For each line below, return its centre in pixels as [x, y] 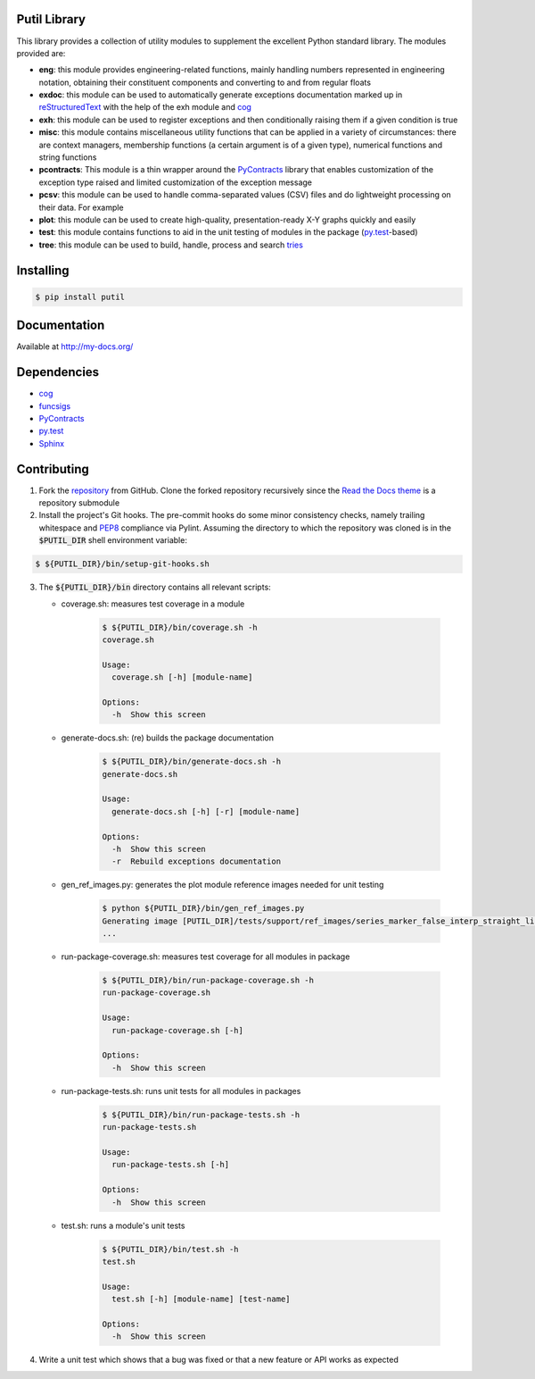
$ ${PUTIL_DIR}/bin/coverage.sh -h [180, 627]
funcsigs [55, 405]
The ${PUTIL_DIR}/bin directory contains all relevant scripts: [155, 587]
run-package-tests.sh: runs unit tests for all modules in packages [181, 1091]
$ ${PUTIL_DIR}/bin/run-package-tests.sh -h [201, 1115]
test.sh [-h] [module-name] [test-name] [201, 1299]
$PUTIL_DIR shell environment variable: [113, 540]
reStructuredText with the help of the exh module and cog [145, 107]
